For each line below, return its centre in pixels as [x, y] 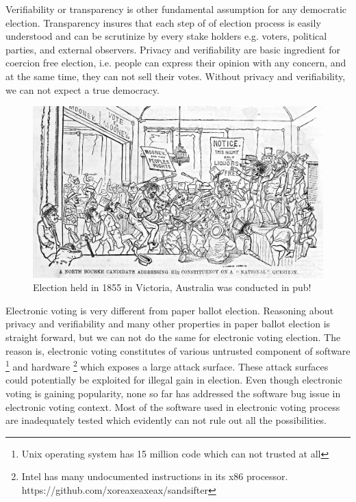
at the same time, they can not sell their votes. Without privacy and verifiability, [176, 76]
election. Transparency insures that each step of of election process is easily [163, 22]
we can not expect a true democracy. [82, 89]
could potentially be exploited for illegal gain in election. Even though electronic [174, 380]
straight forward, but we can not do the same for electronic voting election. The [173, 337]
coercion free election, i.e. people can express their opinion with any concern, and [176, 63]
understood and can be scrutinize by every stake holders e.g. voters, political [166, 36]
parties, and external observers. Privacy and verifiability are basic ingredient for [173, 49]
